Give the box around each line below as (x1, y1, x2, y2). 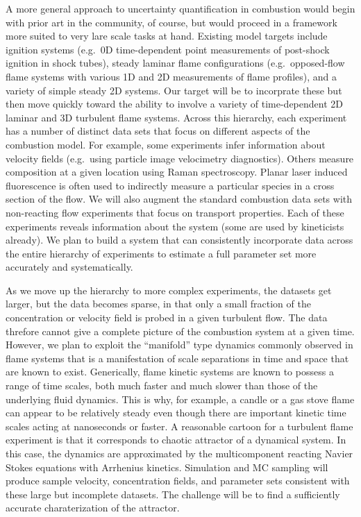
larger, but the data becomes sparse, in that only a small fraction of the (6, 296, 311, 311)
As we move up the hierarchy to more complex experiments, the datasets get (6, 282, 332, 297)
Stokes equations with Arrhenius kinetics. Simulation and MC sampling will (6, 459, 328, 474)
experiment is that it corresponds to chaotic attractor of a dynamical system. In (6, 432, 346, 447)
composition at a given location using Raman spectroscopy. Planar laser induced (6, 164, 348, 179)
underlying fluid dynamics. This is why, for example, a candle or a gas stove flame (6, 391, 355, 406)
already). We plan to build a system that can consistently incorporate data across (6, 232, 353, 247)
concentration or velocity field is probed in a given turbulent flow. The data (6, 310, 328, 325)
